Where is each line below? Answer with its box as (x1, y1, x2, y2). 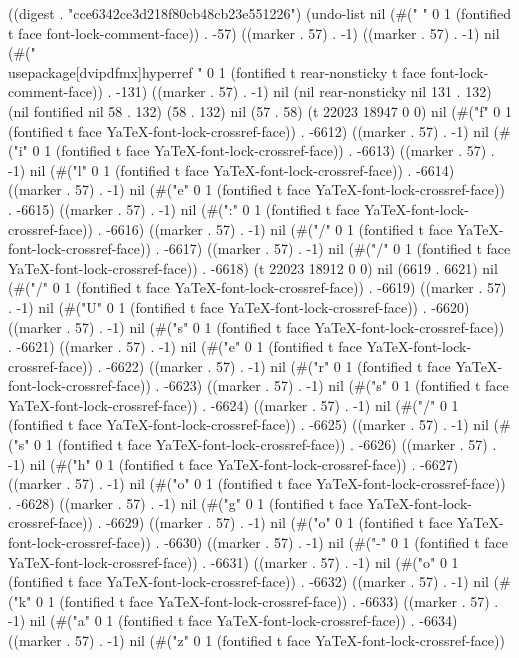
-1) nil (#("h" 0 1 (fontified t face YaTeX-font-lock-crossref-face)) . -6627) (8, 453, 459, 474)
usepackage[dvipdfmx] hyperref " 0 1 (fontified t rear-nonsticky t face (8, 61, 426, 82)
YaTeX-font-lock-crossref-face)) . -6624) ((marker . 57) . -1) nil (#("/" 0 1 (8, 394, 459, 415)
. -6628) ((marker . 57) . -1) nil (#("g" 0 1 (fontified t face (8, 492, 363, 513)
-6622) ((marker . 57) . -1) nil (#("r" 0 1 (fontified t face (106, 355, 451, 376)
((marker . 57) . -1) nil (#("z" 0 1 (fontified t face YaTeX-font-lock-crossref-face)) (8, 630, 505, 650)
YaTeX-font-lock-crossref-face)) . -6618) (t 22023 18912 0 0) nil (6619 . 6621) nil (8, 257, 498, 278)
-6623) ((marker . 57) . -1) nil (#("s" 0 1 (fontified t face (164, 375, 509, 396)
